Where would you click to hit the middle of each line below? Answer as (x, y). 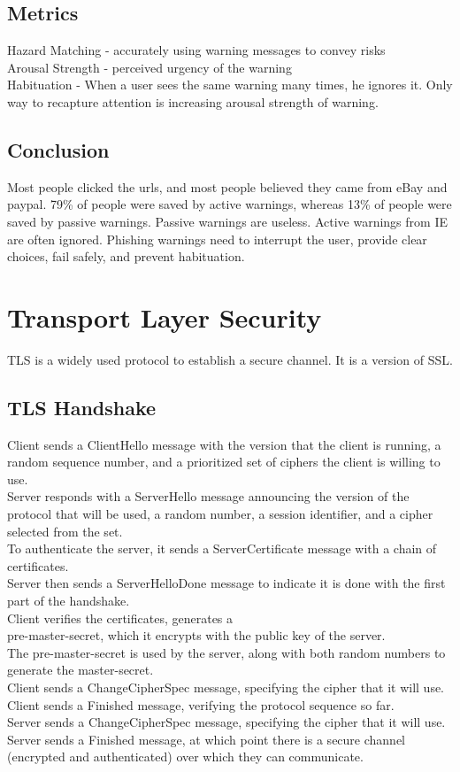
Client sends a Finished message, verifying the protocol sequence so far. (201, 704)
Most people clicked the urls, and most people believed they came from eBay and (227, 186)
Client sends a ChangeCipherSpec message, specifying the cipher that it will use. (226, 687)
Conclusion (58, 149)
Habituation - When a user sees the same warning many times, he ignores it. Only (230, 85)
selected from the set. (65, 531)
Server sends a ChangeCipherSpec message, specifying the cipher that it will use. (226, 722)
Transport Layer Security (165, 317)
